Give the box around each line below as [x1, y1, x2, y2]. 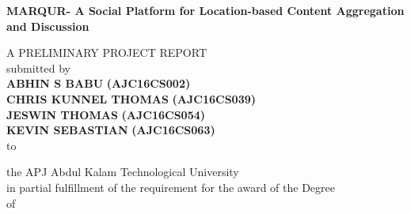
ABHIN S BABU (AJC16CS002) [6, 75, 191, 92]
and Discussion [6, 17, 89, 34]
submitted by [6, 59, 70, 76]
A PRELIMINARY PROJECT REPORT [6, 44, 207, 61]
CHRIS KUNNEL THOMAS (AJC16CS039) [6, 90, 257, 107]
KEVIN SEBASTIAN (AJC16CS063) [6, 122, 215, 138]
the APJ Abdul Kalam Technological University [6, 163, 239, 180]
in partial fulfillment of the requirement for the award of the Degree [6, 178, 336, 195]
